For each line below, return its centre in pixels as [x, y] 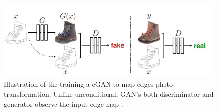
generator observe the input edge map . [64, 103]
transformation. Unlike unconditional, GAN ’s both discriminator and [109, 94]
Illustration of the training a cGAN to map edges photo [89, 84]
